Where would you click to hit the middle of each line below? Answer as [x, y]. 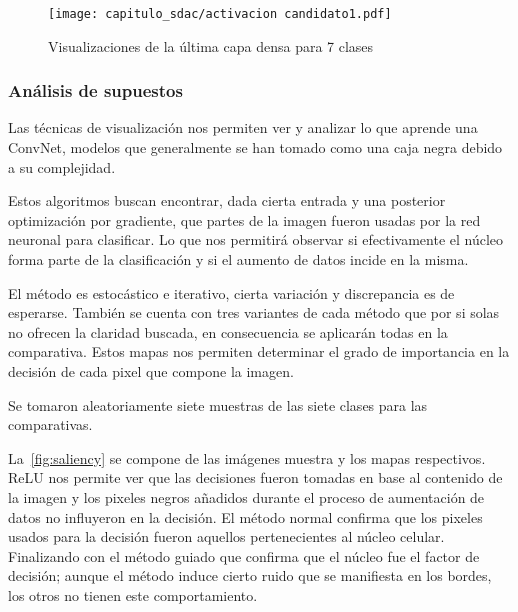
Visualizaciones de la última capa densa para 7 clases [211, 45]
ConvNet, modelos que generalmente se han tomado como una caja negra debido [255, 147]
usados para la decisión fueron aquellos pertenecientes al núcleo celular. [226, 536]
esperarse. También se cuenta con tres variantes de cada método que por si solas [254, 312]
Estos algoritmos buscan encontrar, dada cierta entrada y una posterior [227, 200]
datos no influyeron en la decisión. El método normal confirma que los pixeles [245, 516]
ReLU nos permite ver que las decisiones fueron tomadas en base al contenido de [255, 477]
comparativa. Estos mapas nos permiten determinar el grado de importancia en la [259, 351]
